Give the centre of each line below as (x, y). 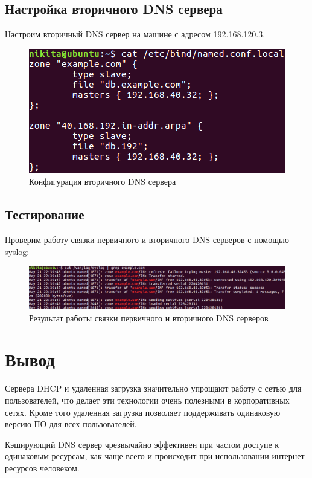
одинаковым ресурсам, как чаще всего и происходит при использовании (137, 456)
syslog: (17, 251)
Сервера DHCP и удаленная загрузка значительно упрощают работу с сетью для (153, 388)
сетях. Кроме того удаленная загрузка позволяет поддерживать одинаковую (143, 412)
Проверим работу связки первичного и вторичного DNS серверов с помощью (147, 240)
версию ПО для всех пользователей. (71, 424)
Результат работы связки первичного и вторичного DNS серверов (149, 318)
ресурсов (21, 467)
